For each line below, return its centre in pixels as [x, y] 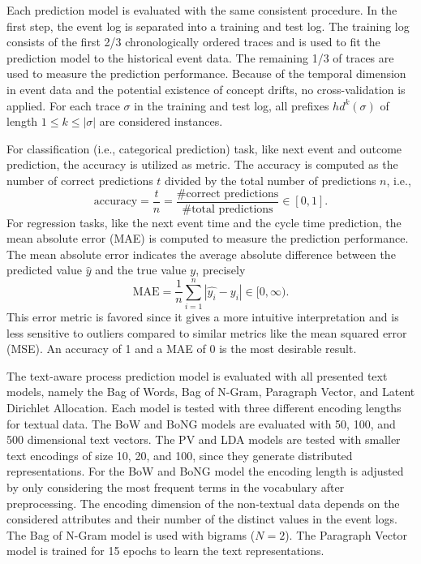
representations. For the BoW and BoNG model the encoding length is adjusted [205, 471]
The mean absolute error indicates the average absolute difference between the [201, 254]
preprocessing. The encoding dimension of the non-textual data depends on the [203, 503]
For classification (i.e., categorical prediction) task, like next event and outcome [204, 148]
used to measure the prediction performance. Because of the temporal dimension [206, 73]
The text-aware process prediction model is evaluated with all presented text [197, 375]
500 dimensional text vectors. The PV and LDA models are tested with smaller [204, 439]
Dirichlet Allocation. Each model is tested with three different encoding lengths [204, 408]
